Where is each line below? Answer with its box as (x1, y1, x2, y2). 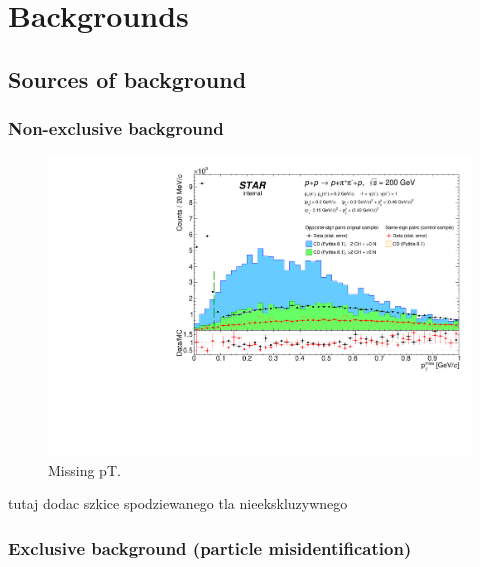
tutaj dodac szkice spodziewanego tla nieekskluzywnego (8, 493, 348, 514)
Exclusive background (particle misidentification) (8, 535, 412, 560)
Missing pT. (48, 459, 121, 480)
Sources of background (8, 63, 247, 94)
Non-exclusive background (8, 116, 224, 141)
